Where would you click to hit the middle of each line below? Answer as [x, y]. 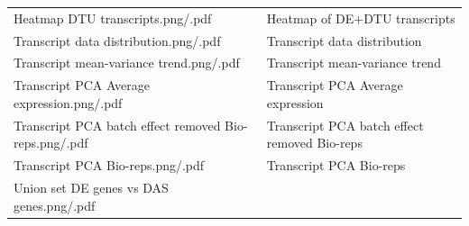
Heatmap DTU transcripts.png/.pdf [113, 18]
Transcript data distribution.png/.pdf [117, 40]
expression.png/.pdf [68, 102]
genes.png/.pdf [55, 205]
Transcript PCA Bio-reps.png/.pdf [109, 165]
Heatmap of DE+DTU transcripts [361, 18]
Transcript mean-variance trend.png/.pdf [127, 63]
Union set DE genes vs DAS [91, 187]
